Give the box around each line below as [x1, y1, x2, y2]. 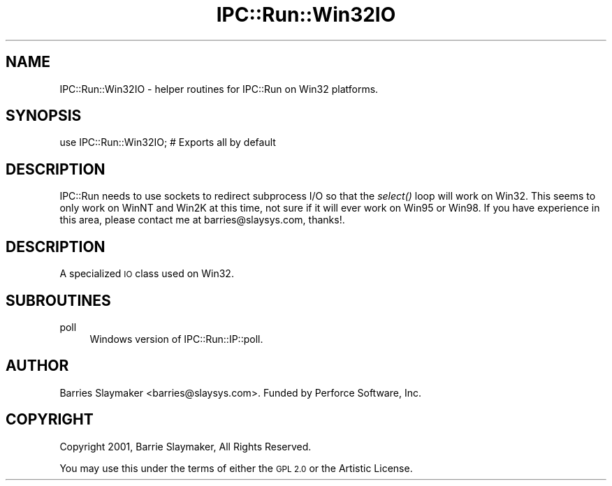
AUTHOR [6, 357, 69, 375]
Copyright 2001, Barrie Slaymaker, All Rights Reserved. [59, 440, 312, 452]
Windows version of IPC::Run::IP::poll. [89, 332, 263, 345]
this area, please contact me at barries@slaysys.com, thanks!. [59, 214, 345, 226]
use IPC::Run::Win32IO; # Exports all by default [59, 136, 276, 149]
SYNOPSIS [6, 107, 82, 125]
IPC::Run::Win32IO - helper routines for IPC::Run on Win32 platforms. [59, 82, 379, 95]
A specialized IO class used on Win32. [59, 267, 234, 280]
